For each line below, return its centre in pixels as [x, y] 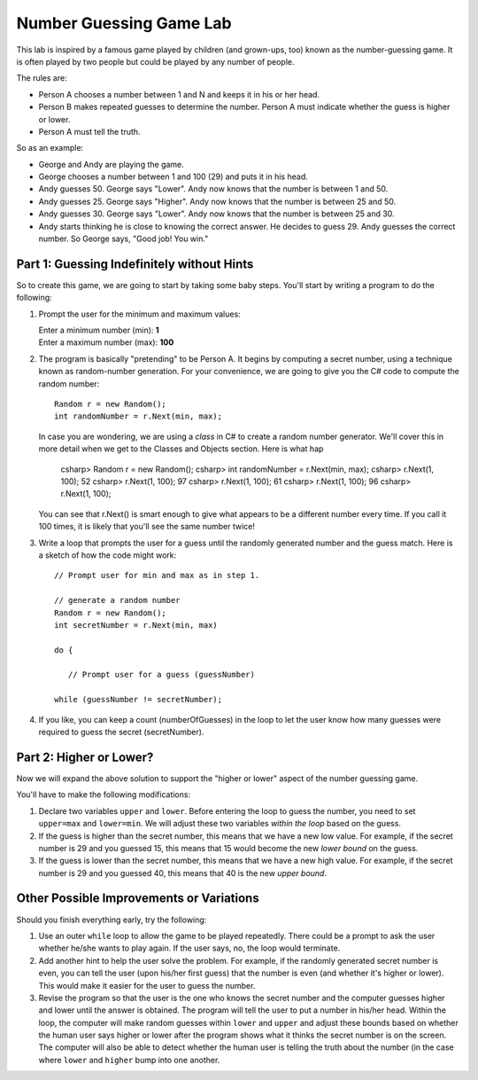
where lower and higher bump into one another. [129, 1060]
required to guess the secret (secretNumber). [121, 732]
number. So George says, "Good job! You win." [123, 239]
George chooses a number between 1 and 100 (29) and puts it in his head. [173, 176]
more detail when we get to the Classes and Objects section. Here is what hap [181, 449]
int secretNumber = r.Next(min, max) [136, 625]
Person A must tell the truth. [89, 131]
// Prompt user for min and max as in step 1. [157, 575]
